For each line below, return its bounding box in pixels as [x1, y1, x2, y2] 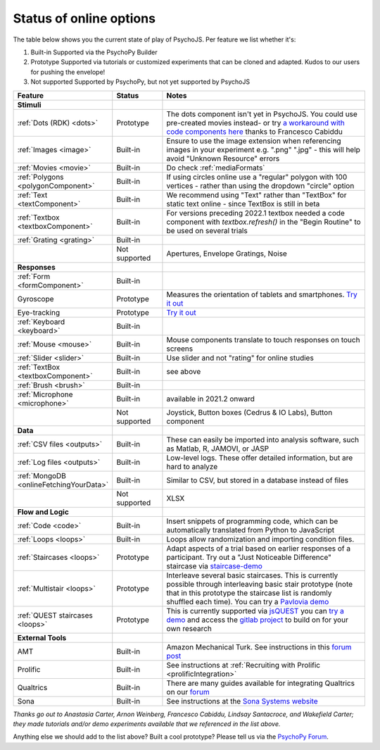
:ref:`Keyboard [17, 317, 65, 327]
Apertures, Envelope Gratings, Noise [166, 249, 288, 258]
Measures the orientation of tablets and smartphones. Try [166, 289, 358, 299]
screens [166, 344, 194, 354]
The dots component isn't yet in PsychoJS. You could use [166, 109, 358, 119]
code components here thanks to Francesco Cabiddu [166, 127, 343, 137]
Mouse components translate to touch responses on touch [166, 335, 360, 344]
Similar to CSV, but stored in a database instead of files [166, 475, 348, 485]
